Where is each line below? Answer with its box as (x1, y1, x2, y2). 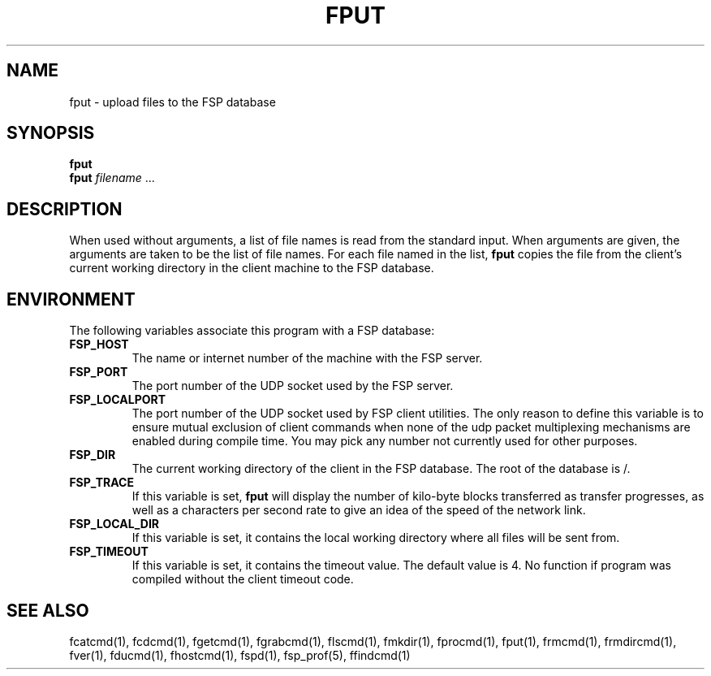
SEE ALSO (6, 600, 89, 621)
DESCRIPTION (6, 198, 123, 219)
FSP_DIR (69, 448, 116, 462)
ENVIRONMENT (6, 288, 136, 310)
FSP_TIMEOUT (69, 544, 149, 559)
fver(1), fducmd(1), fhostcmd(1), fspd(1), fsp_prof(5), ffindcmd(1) (69, 648, 411, 662)
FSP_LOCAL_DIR (69, 517, 160, 531)
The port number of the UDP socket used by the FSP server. (131, 379, 454, 393)
